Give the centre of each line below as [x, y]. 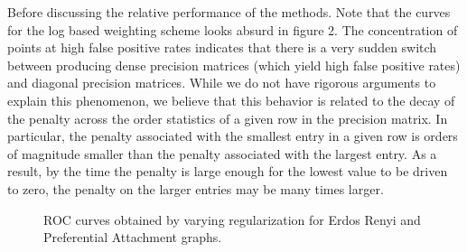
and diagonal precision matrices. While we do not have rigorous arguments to [222, 83]
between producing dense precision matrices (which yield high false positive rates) [234, 65]
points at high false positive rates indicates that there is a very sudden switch [222, 47]
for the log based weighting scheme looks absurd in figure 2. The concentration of [233, 29]
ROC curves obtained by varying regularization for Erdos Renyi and [232, 219]
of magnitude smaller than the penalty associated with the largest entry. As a [222, 153]
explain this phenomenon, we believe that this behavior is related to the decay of [231, 100]
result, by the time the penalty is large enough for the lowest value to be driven [228, 171]
